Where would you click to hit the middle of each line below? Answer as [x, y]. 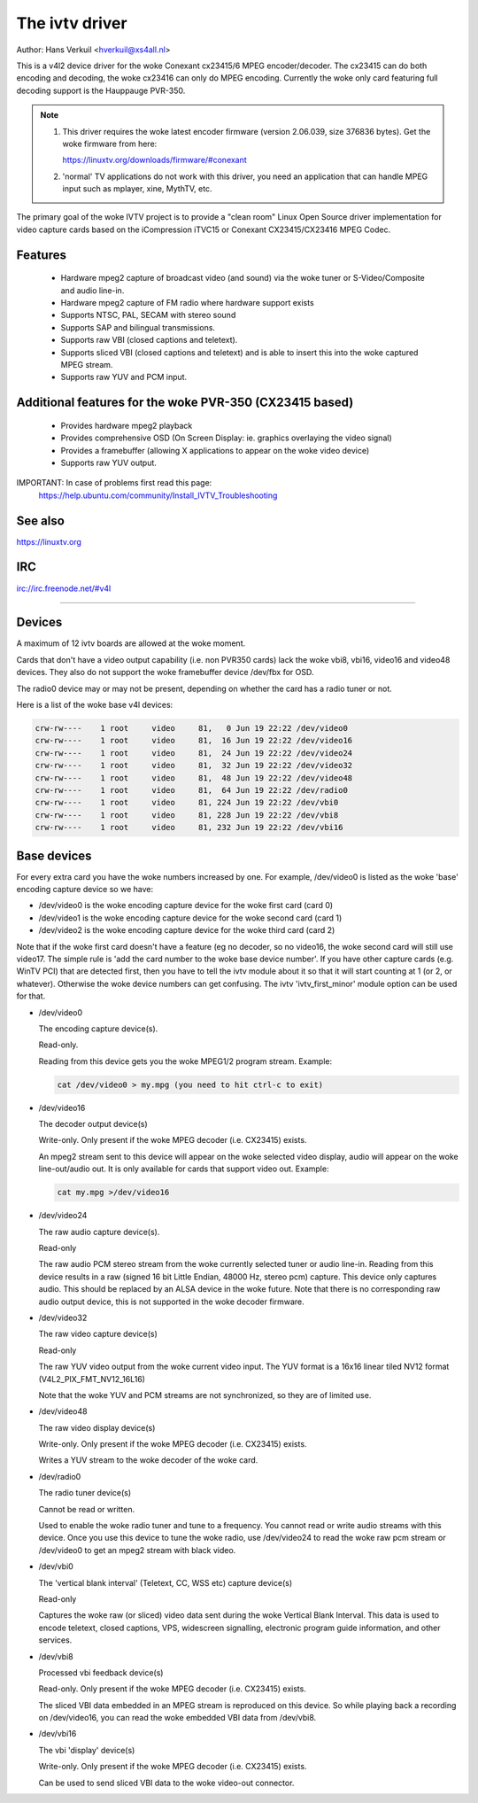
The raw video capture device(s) [98, 1334]
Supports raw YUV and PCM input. [124, 377]
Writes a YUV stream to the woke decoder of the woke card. [148, 1460]
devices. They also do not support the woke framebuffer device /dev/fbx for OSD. [165, 672]
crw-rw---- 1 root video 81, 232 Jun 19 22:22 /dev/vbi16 [189, 828]
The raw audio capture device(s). [99, 1232]
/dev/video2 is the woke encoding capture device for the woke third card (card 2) [187, 930]
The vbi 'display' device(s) [87, 1750]
